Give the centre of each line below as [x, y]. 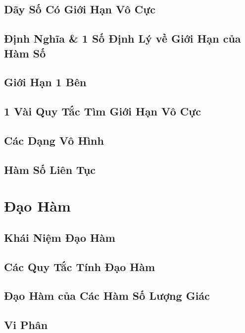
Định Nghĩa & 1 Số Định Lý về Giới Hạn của [122, 38]
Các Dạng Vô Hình [54, 140]
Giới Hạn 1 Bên [45, 82]
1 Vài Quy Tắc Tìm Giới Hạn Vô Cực [103, 111]
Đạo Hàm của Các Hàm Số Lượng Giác [107, 296]
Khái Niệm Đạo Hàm [60, 237]
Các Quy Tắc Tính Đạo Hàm [80, 266]
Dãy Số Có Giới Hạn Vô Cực [80, 9]
